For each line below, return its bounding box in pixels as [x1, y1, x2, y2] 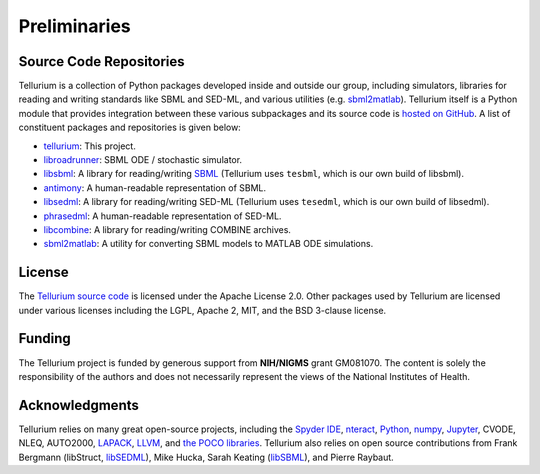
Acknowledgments [18, 396, 140, 414]
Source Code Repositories [18, 53, 185, 70]
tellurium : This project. [43, 140, 137, 152]
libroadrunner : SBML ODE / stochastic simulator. [43, 154, 243, 166]
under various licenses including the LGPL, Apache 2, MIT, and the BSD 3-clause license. [18, 304, 387, 316]
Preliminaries [18, 15, 132, 37]
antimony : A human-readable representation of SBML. [43, 181, 267, 194]
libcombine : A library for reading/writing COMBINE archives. [43, 223, 292, 235]
